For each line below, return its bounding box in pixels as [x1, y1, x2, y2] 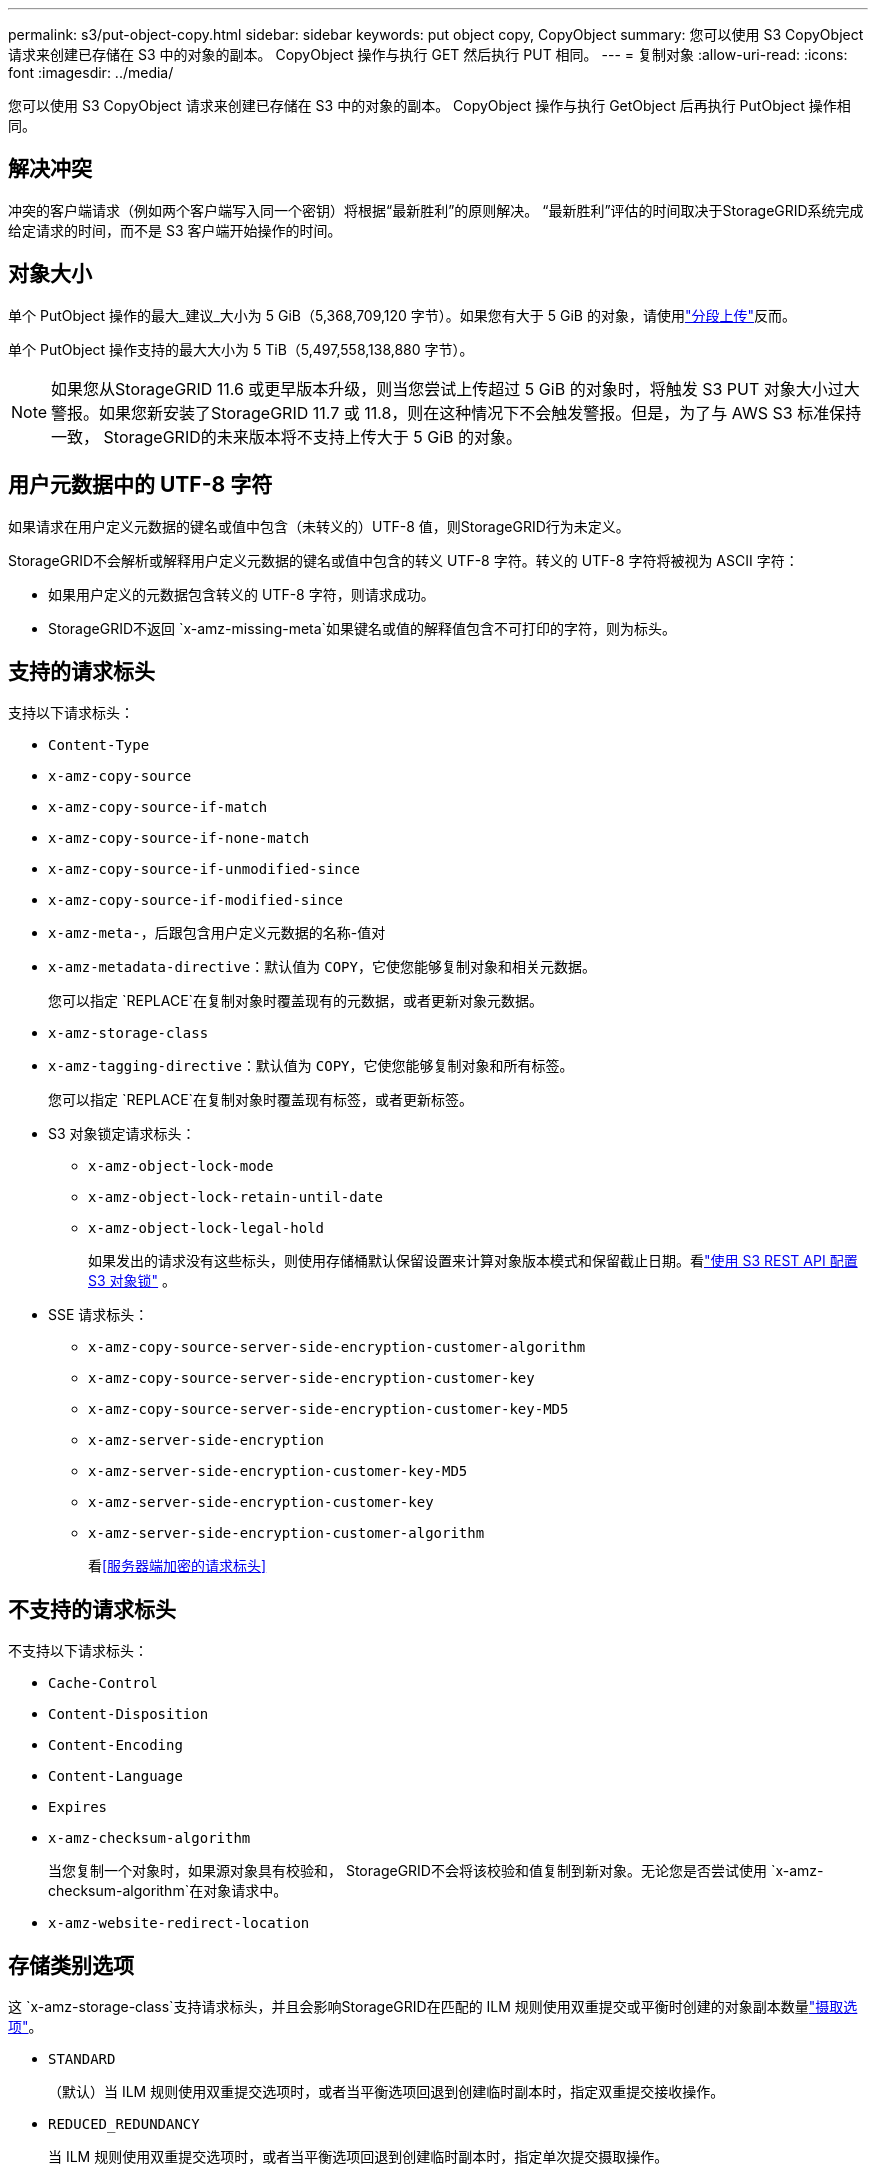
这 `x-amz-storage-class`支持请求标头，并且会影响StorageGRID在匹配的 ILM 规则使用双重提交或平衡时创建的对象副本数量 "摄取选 [8, 1998, 858, 2016]
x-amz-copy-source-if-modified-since [48, 892, 344, 909]
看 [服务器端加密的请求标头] [88, 1557, 267, 1575]
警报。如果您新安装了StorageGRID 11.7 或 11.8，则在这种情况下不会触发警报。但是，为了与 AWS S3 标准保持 [51, 402, 862, 423]
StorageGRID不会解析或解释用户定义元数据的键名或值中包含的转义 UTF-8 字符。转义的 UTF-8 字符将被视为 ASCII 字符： [8, 551, 799, 569]
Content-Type [48, 737, 150, 754]
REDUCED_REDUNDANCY [48, 2116, 200, 2133]
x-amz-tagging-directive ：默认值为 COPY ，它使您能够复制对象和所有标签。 [48, 1057, 574, 1075]
